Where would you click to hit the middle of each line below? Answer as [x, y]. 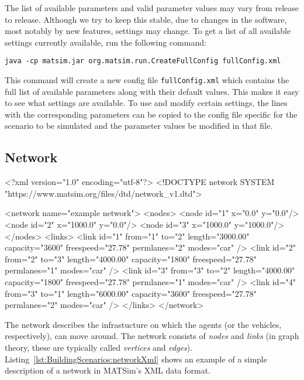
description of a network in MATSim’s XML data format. [108, 370]
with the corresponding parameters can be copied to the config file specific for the [151, 114]
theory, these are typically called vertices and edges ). [99, 347]
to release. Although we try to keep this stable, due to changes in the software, [146, 19]
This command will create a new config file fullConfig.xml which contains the [147, 80]
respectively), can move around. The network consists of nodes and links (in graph [152, 336]
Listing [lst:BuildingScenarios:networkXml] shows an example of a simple [136, 359]
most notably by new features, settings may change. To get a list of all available [148, 31]
